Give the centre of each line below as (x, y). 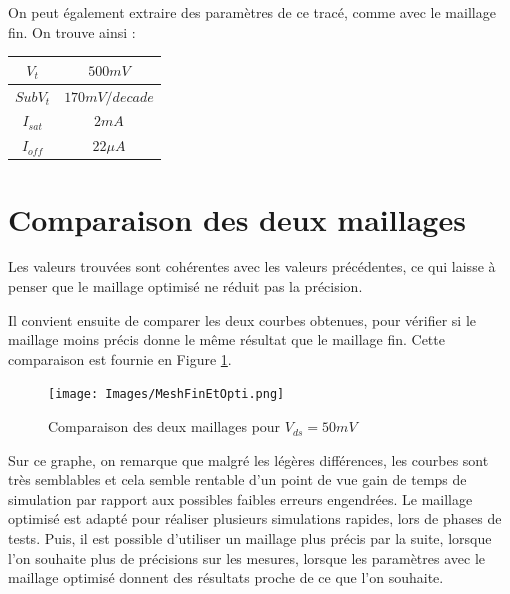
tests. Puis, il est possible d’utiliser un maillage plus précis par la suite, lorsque (250, 538)
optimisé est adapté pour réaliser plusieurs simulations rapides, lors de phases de (255, 518)
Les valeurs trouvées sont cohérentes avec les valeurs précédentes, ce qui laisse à (252, 266)
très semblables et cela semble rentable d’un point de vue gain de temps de (237, 479)
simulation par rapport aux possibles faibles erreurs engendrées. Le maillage (240, 498)
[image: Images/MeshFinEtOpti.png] (166, 394)
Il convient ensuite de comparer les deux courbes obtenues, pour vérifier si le (242, 319)
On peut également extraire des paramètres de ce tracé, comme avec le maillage (252, 12)
